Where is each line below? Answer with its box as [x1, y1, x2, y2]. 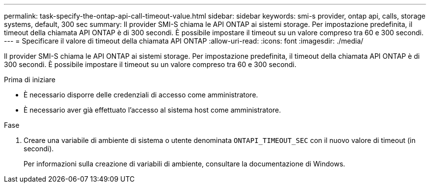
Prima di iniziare [4, 75, 55, 84]
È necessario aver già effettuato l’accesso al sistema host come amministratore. [24, 106, 281, 114]
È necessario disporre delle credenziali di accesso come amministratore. [24, 91, 258, 99]
